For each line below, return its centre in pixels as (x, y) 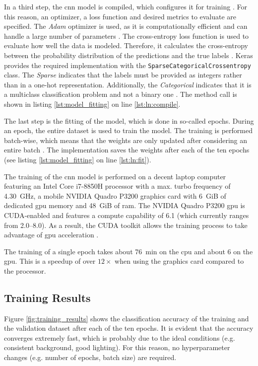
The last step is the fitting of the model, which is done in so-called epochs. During (129, 120)
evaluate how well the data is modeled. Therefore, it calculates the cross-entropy (126, 45)
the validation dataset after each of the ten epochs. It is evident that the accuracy (129, 328)
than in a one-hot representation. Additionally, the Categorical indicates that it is (128, 84)
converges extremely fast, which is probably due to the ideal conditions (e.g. (120, 337)
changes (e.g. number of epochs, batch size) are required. (90, 357)
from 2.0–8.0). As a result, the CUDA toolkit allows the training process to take (126, 225)
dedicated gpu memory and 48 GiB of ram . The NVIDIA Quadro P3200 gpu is (125, 205)
